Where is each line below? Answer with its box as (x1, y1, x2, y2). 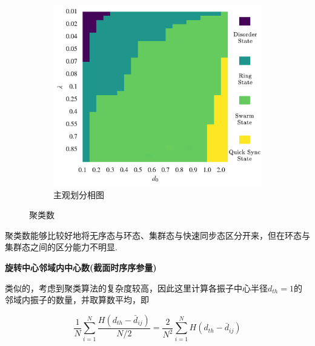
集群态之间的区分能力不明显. (5, 241, 118, 253)
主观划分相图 (53, 188, 104, 201)
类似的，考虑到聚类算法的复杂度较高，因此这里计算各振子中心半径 (5, 281, 268, 294)
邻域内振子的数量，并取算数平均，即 (5, 293, 149, 306)
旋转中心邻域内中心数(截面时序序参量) (5, 261, 157, 273)
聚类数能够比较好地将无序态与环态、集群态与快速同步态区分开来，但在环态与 (5, 228, 310, 241)
